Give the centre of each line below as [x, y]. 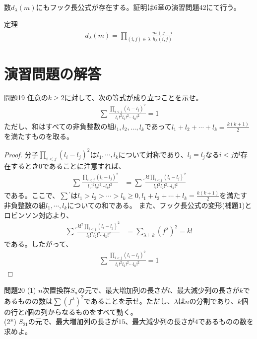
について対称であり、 [153, 154]
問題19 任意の [26, 97]
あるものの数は [28, 301]
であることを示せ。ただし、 [129, 301]
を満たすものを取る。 [39, 136]
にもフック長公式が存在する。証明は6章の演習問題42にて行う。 [138, 7]
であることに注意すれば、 [84, 166]
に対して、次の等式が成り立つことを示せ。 [133, 97]
